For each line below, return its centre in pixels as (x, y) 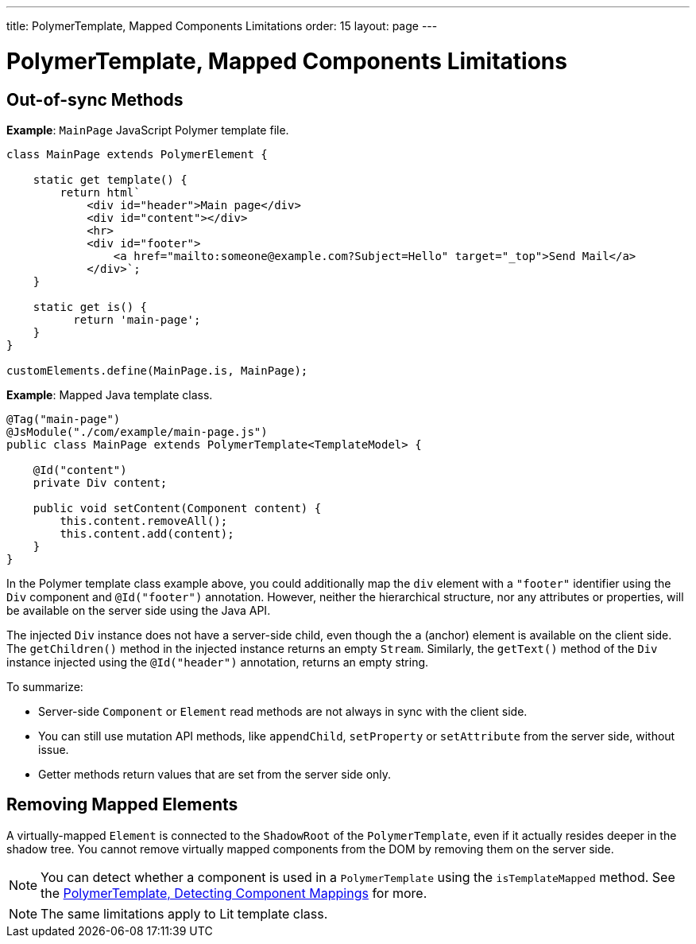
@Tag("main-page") (64, 419)
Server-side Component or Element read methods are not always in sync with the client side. (283, 711)
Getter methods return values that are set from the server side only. (215, 774)
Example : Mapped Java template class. (110, 394)
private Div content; (100, 482)
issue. (54, 749)
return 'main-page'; (137, 319)
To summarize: (45, 686)
